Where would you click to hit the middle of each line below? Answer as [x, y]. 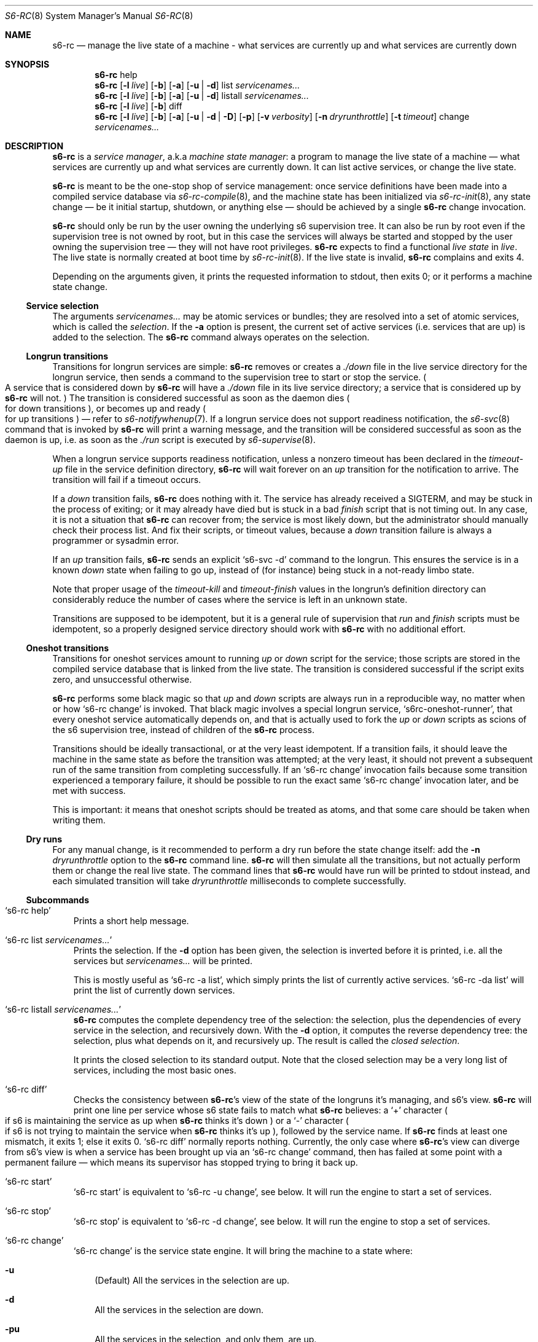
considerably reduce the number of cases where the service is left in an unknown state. [230, 599]
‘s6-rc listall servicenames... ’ [63, 1009]
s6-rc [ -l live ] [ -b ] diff [138, 106]
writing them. [79, 820]
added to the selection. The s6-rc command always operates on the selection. [211, 337]
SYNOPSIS [27, 64]
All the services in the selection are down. [179, 1310]
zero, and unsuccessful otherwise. [122, 679]
